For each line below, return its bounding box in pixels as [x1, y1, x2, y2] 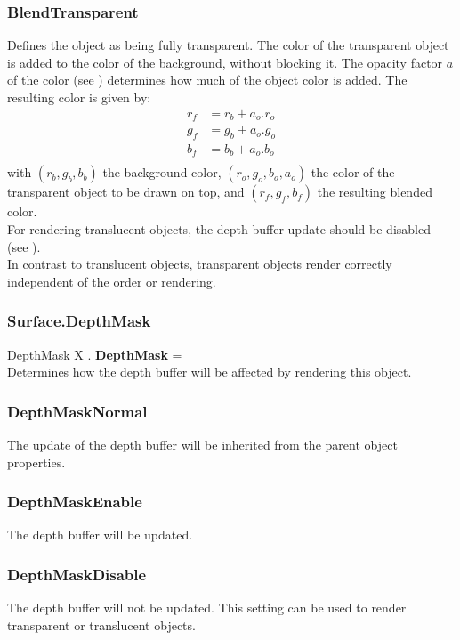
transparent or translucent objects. [7, 615, 196, 634]
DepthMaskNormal [7, 400, 148, 422]
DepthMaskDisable [7, 563, 147, 585]
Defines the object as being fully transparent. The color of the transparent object [7, 36, 449, 54]
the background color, [102, 163, 222, 182]
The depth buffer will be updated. [7, 525, 193, 544]
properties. [7, 452, 66, 471]
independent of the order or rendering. [7, 271, 216, 290]
